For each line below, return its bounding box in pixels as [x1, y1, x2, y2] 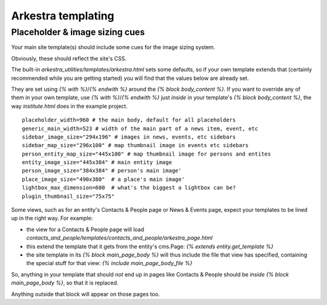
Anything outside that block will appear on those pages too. [11, 290, 160, 298]
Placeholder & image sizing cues [11, 27, 145, 38]
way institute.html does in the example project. [11, 102, 128, 110]
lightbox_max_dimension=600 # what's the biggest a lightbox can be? [22, 185, 236, 191]
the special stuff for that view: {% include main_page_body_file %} [26, 260, 193, 267]
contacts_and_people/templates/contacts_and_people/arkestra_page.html [26, 234, 213, 241]
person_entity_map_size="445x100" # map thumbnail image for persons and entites [22, 150, 271, 157]
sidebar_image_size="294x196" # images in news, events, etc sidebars [22, 133, 236, 140]
